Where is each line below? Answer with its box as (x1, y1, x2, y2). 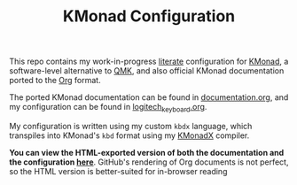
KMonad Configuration (62, 6, 236, 27)
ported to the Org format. (9, 75, 101, 86)
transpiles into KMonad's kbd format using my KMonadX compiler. (9, 130, 250, 141)
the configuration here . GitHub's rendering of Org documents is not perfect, (9, 157, 289, 167)
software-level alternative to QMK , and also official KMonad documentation (9, 66, 285, 76)
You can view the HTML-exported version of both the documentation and (9, 147, 285, 158)
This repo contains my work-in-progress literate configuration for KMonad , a (9, 56, 289, 67)
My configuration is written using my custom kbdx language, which (9, 120, 253, 131)
